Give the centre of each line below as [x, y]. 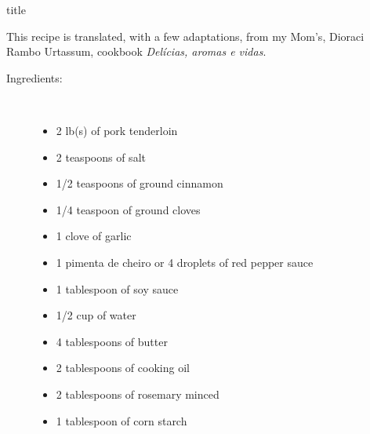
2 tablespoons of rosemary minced [138, 394]
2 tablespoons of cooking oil [123, 368]
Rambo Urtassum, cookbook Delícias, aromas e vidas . [136, 51]
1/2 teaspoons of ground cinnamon [140, 183]
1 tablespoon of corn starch [122, 420]
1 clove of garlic [94, 236]
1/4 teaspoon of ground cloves [128, 209]
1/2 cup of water [96, 315]
